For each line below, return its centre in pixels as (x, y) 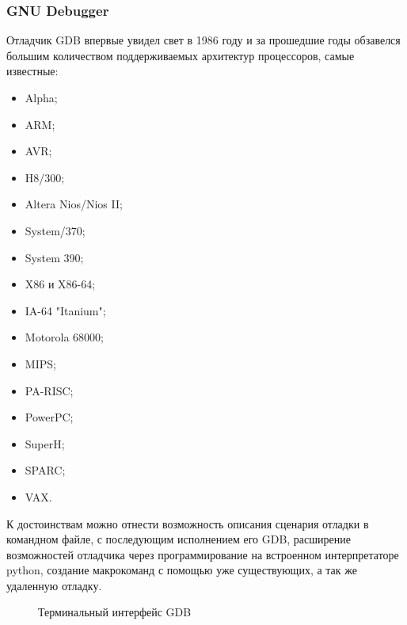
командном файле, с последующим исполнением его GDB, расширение (179, 539)
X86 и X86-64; (60, 284)
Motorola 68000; (65, 337)
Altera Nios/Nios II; (74, 204)
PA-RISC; (49, 390)
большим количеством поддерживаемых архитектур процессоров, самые (181, 55)
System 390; (54, 257)
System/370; (55, 230)
